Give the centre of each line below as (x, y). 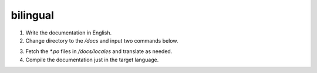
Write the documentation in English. (68, 33)
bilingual (32, 15)
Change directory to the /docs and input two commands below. (102, 40)
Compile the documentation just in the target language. (92, 60)
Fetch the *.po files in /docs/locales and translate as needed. (99, 51)
